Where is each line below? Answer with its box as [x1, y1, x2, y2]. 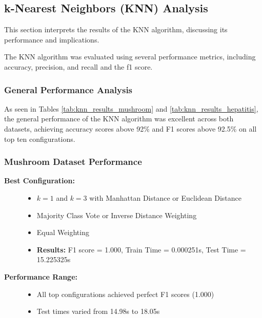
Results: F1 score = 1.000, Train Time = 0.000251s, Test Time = [36, 244, 246, 255]
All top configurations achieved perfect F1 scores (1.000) [36, 288, 214, 299]
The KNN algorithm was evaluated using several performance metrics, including [4, 51, 256, 62]
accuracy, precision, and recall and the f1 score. [4, 61, 153, 72]
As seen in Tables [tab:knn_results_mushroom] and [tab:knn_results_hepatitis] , [4, 103, 258, 114]
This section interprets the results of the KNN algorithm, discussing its [4, 24, 228, 35]
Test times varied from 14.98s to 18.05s [36, 306, 160, 316]
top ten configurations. [4, 133, 75, 144]
